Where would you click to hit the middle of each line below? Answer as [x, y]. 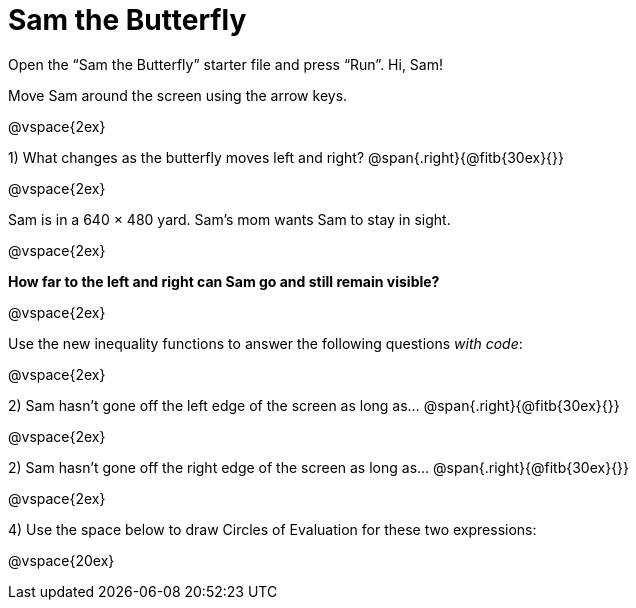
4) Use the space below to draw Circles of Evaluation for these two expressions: [272, 529]
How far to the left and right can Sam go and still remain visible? [224, 281]
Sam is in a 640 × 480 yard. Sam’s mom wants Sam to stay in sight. [229, 219]
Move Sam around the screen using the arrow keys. [178, 95]
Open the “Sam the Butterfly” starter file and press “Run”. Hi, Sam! [225, 64]
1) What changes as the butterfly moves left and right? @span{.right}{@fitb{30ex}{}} [286, 157]
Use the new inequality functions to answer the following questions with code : [265, 343]
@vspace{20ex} [61, 560]
